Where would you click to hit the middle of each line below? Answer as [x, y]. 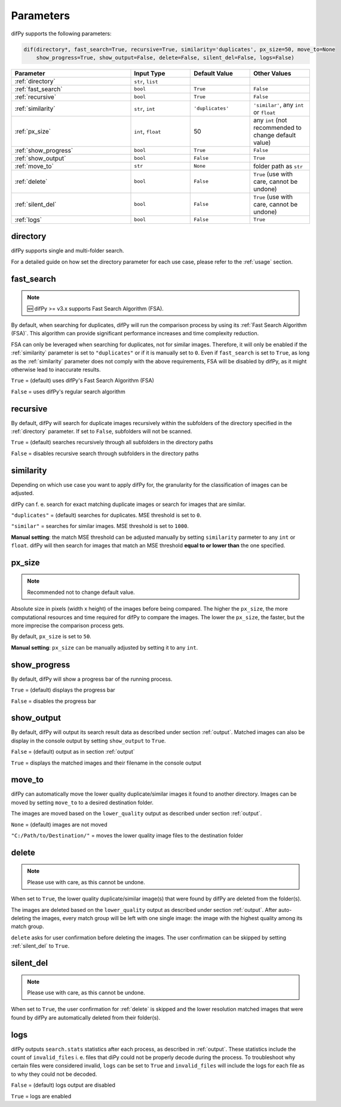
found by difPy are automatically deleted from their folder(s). [86, 1017]
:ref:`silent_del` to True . [40, 946]
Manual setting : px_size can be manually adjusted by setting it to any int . [105, 647]
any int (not [270, 120]
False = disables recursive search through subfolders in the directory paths [105, 453]
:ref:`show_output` [40, 158]
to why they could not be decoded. [54, 1074]
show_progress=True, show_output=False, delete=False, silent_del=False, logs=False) [165, 57]
